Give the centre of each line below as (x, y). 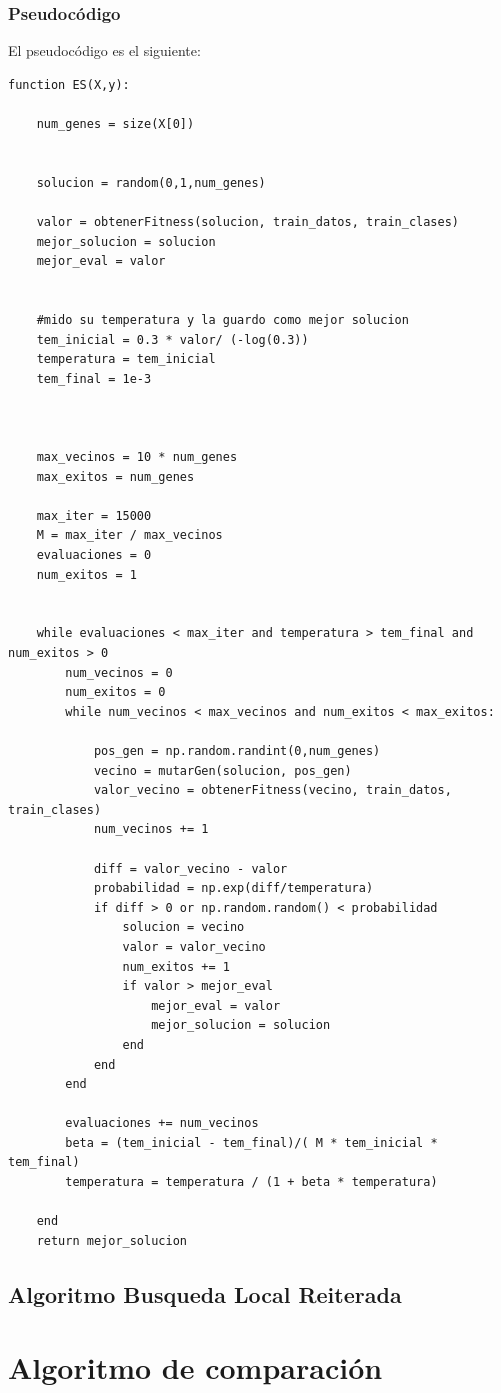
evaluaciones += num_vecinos (162, 1123)
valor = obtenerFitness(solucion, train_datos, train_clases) (248, 221)
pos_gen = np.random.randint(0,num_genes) (237, 751)
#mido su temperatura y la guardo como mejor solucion (222, 319)
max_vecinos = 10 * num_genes (137, 457)
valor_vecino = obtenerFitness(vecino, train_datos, (272, 790)
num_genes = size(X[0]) (115, 124)
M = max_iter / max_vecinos (129, 535)
